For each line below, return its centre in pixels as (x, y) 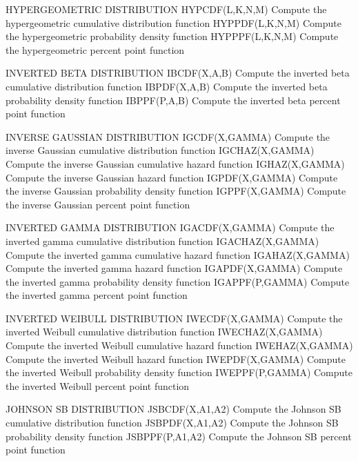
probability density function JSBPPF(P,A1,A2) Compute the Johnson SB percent (179, 436)
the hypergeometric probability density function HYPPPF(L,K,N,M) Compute (172, 36)
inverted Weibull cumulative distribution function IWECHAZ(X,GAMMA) (164, 332)
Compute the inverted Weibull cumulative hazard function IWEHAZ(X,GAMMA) (179, 345)
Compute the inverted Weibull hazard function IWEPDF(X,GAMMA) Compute (176, 359)
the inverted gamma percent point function (97, 295)
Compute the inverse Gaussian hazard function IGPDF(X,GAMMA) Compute (172, 177)
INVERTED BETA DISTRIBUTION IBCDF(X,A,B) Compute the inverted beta (178, 73)
